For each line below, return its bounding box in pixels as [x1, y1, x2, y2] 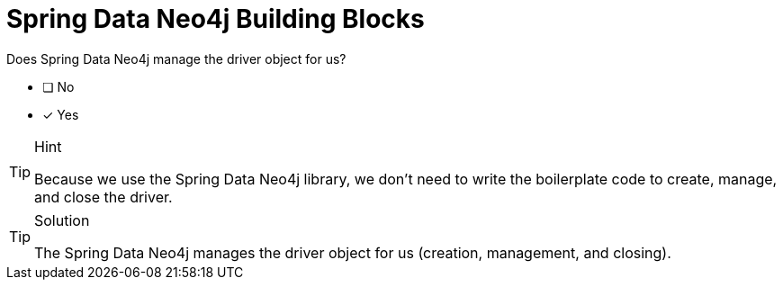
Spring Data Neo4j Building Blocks [6, 4, 425, 34]
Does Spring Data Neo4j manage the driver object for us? [6, 50, 346, 67]
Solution [34, 211, 90, 229]
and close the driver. [34, 187, 173, 206]
